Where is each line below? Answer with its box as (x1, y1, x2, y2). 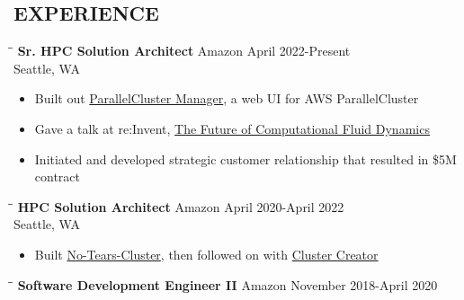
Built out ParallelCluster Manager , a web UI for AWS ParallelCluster (34, 89, 419, 108)
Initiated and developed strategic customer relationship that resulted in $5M (34, 149, 457, 168)
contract (34, 167, 81, 186)
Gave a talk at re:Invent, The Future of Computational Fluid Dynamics (34, 119, 430, 137)
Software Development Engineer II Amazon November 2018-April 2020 (17, 275, 438, 294)
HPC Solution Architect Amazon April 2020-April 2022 (17, 197, 344, 216)
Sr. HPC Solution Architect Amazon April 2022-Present (17, 41, 351, 60)
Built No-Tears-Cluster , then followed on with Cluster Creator (34, 244, 379, 263)
